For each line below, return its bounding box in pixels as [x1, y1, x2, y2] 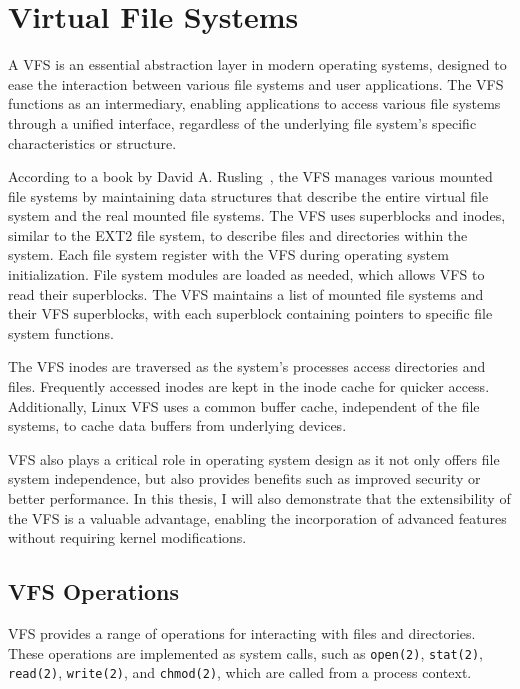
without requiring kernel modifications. [8, 527, 247, 548]
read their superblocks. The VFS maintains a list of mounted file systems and [8, 283, 484, 304]
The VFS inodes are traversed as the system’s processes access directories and [8, 356, 486, 377]
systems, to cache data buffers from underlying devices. [8, 415, 347, 436]
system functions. [8, 322, 115, 343]
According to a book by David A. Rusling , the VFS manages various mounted [8, 166, 493, 187]
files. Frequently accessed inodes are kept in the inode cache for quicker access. [8, 376, 490, 397]
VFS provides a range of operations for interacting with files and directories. [8, 622, 476, 643]
